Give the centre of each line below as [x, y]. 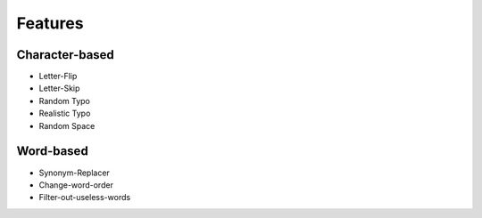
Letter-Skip [59, 88]
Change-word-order [76, 185]
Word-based [52, 151]
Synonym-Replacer [75, 173]
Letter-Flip [58, 77]
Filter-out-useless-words [85, 198]
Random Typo [65, 101]
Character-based [66, 55]
